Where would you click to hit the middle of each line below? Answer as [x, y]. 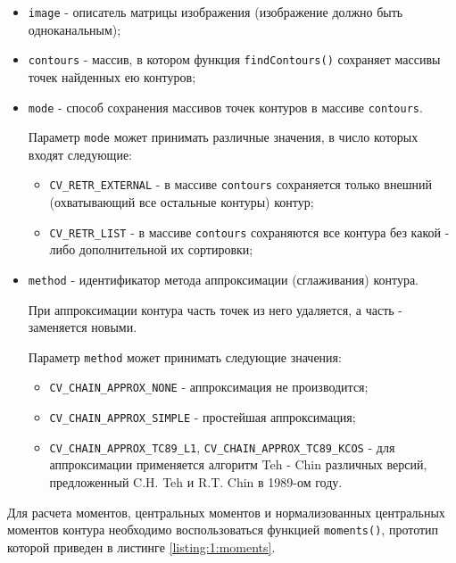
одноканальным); [75, 29]
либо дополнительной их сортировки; [151, 249]
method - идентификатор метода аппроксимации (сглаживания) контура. [224, 279]
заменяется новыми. [83, 327]
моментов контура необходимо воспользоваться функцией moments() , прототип [223, 530]
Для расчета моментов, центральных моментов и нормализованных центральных [226, 512]
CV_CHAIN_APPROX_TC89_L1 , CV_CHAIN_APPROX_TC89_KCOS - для [222, 447]
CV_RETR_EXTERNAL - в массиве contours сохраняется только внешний [240, 184]
